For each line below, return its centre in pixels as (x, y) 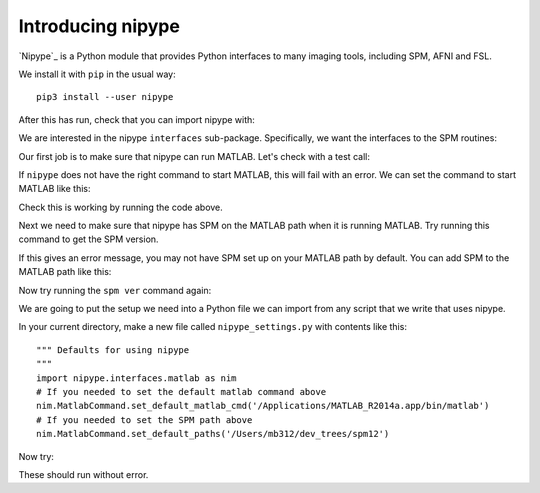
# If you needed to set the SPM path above (144, 419)
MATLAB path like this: (65, 272)
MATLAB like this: (54, 189)
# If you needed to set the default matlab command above (181, 391)
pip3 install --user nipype (105, 97)
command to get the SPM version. (88, 239)
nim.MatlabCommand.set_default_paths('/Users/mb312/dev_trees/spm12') (213, 434)
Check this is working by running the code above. (121, 207)
